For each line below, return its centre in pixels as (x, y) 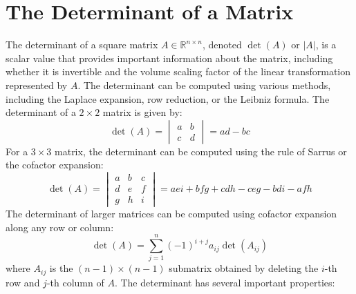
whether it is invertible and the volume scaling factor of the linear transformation (178, 71)
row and (23, 282)
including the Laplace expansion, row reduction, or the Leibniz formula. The (168, 98)
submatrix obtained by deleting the (244, 268)
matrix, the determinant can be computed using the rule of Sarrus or (201, 151)
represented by (37, 85)
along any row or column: (60, 227)
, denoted (222, 45)
